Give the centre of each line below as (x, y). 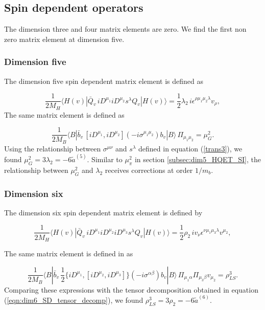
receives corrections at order (149, 170)
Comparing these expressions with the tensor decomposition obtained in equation (131, 289)
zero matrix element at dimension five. (64, 39)
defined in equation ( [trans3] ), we (190, 148)
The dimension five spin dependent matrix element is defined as (104, 81)
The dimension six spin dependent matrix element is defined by (103, 212)
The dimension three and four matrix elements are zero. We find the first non (125, 29)
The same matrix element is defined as (64, 114)
